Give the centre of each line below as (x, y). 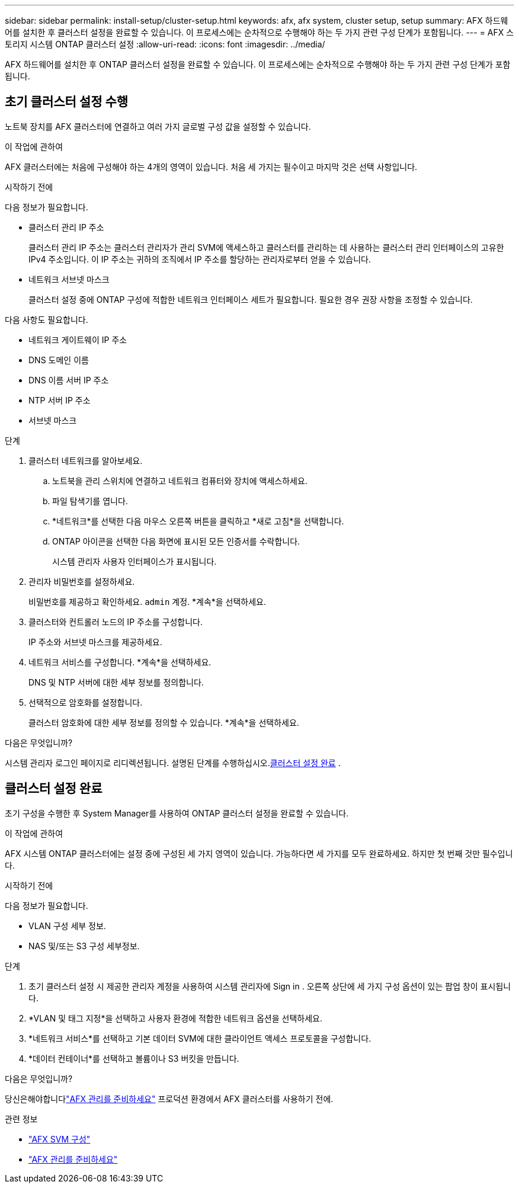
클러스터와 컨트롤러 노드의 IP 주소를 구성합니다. (116, 622)
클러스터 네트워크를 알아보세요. (86, 460)
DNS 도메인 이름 (59, 360)
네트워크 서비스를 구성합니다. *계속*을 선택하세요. (120, 662)
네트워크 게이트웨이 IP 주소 (78, 340)
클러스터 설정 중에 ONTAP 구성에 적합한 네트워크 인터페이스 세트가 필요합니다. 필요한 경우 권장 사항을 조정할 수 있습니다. (251, 299)
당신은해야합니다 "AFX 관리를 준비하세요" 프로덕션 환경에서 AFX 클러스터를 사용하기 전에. (169, 1099)
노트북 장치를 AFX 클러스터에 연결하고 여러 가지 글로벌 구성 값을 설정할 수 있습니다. (158, 126)
